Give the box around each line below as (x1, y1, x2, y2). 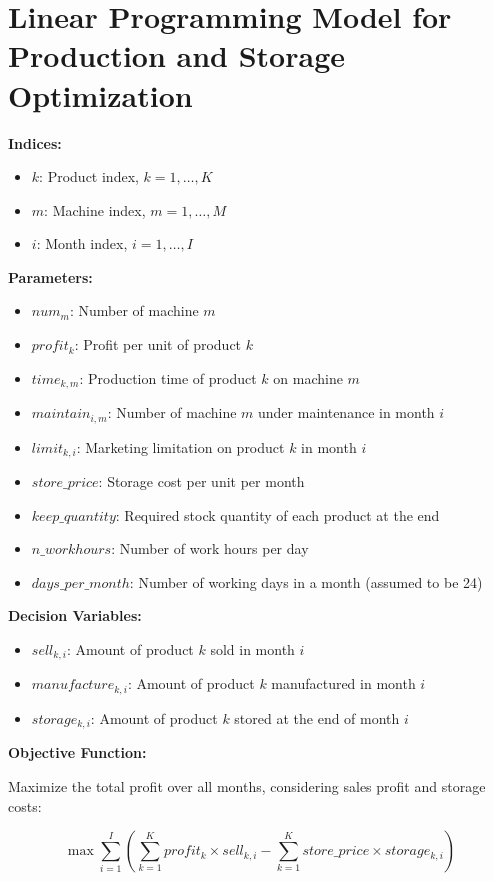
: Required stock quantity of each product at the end (115, 504, 440, 525)
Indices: (8, 132, 62, 153)
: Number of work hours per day (111, 538, 309, 559)
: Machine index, (44, 199, 146, 220)
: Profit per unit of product (74, 334, 242, 355)
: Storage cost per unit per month (98, 471, 305, 492)
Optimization (8, 74, 193, 115)
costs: (8, 795, 42, 816)
